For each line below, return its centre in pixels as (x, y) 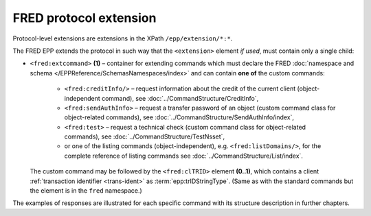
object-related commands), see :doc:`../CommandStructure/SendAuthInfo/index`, (179, 117)
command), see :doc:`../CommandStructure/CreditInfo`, (180, 98)
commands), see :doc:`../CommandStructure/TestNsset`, (145, 136)
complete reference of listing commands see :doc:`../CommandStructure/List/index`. (184, 156)
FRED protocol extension (85, 18)
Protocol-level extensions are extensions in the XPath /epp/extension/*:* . (123, 38)
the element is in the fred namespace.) (86, 191)
